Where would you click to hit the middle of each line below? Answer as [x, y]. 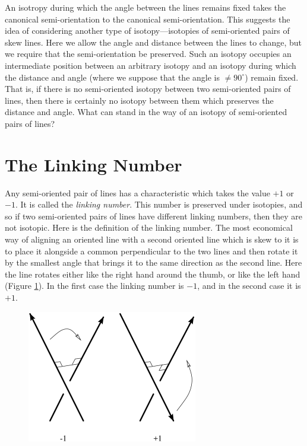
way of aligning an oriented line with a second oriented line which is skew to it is [152, 239]
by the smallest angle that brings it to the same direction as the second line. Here [153, 262]
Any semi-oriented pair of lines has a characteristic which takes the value [137, 192]
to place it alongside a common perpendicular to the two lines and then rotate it [151, 251]
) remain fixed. [272, 77]
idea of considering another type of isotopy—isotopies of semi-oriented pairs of [147, 31]
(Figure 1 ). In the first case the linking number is [94, 286]
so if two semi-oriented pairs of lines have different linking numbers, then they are [154, 216]
